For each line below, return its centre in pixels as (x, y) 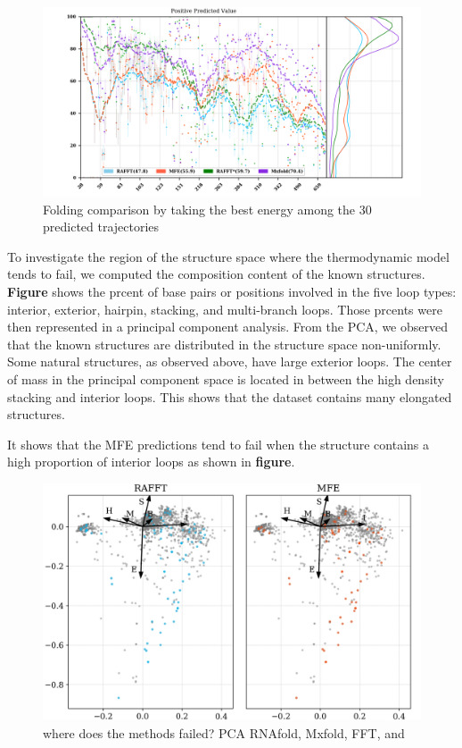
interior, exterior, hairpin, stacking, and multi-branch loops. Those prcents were (225, 309)
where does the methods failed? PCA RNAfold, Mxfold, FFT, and (224, 732)
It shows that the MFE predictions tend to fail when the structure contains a (219, 444)
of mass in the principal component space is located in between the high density (226, 378)
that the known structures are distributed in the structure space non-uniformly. (224, 344)
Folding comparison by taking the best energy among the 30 (207, 209)
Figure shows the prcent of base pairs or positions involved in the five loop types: (232, 291)
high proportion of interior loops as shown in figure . (151, 462)
